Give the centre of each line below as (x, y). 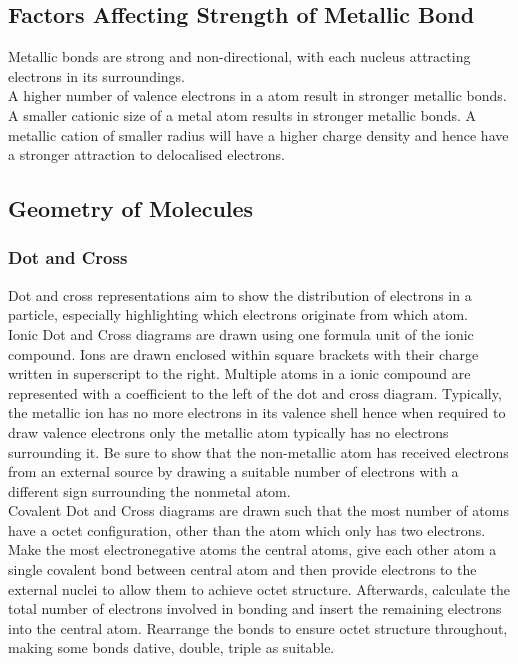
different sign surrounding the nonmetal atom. (149, 490)
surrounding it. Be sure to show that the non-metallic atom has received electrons (258, 451)
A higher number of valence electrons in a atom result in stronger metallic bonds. (257, 95)
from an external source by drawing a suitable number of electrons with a (233, 471)
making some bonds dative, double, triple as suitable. (171, 647)
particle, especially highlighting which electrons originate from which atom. (238, 314)
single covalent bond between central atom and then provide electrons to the (242, 569)
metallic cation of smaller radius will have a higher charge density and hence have (258, 134)
